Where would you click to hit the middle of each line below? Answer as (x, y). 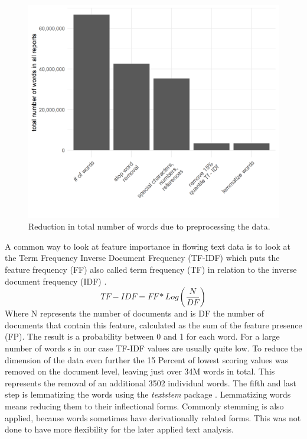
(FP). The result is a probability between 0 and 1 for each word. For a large (142, 336)
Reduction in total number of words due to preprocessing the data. (149, 226)
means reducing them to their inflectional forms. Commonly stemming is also (144, 406)
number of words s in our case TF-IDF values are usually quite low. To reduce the (153, 348)
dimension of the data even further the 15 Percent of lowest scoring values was (147, 359)
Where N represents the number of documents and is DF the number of (135, 313)
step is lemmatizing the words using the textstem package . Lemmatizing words (148, 394)
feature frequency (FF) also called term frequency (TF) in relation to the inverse (151, 269)
